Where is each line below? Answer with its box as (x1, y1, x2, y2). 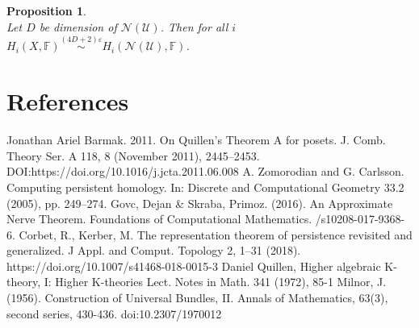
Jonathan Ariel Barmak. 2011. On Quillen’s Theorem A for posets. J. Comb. (6, 131, 386, 148)
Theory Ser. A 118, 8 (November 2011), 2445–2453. (6, 147, 260, 164)
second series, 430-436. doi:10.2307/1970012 (6, 305, 222, 322)
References (6, 85, 129, 118)
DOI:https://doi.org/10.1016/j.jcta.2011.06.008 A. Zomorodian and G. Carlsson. (6, 163, 404, 180)
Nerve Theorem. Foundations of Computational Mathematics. (6, 210, 312, 227)
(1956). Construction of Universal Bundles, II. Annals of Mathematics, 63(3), (6, 289, 388, 306)
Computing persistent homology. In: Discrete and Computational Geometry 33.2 (6, 178, 404, 195)
